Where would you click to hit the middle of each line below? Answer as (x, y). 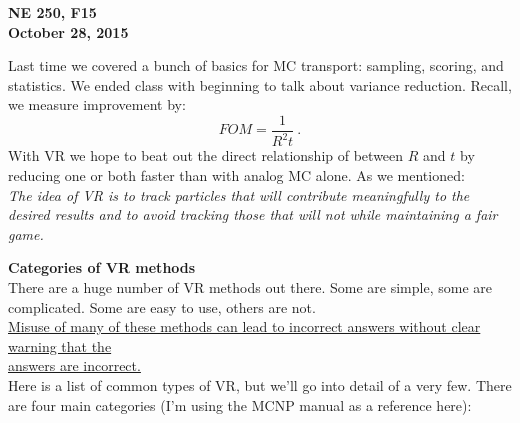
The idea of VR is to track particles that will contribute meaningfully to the (239, 194)
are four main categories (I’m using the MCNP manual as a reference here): (240, 404)
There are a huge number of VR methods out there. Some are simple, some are (250, 286)
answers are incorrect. (74, 365)
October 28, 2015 (68, 31)
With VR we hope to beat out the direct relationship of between (206, 155)
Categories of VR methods (102, 267)
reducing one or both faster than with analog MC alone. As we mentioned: (236, 174)
